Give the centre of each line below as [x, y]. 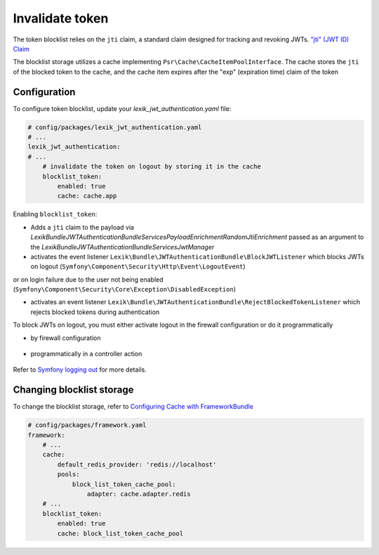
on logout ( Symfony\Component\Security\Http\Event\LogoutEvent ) [138, 266]
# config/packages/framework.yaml [87, 425]
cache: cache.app [87, 196]
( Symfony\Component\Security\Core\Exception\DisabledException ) [125, 289]
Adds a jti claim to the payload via [82, 227]
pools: [68, 475]
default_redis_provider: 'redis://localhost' [137, 464]
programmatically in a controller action [86, 354]
